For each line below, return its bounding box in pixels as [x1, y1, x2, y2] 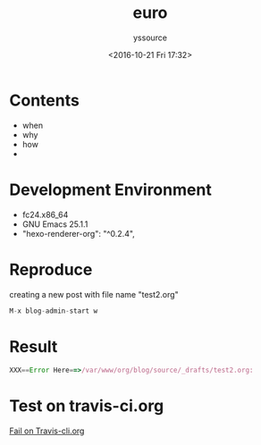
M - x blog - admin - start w [9, 306, 98, 315]
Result [9, 336, 58, 357]
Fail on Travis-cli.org [9, 425, 85, 436]
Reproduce [9, 259, 93, 280]
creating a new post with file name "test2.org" [9, 289, 179, 299]
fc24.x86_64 [21, 209, 69, 220]
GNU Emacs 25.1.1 [21, 218, 88, 230]
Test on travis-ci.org [9, 396, 164, 416]
